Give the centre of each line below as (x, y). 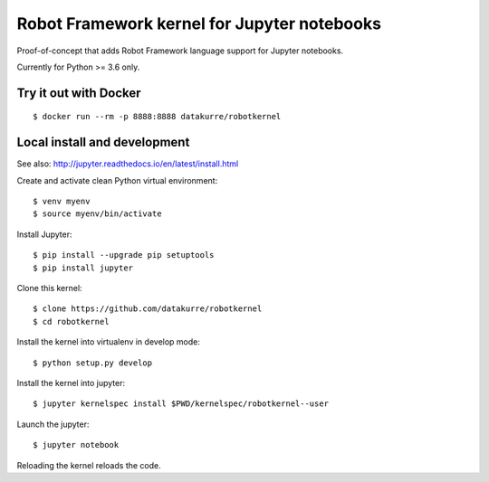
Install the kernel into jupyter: (71, 383)
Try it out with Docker (79, 93)
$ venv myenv (62, 202)
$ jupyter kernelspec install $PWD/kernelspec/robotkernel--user (181, 404)
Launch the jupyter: (53, 424)
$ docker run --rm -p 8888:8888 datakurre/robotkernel (157, 117)
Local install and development (103, 142)
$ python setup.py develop (93, 363)
